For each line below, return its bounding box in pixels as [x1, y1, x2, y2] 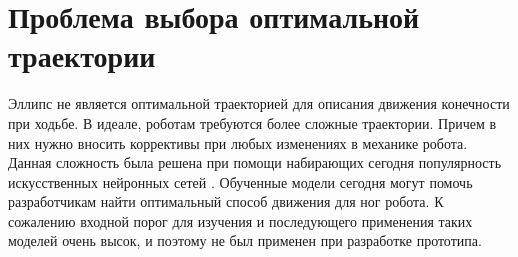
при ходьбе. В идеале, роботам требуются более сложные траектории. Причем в [8, 112, 497, 133]
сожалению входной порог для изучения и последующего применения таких [8, 210, 473, 231]
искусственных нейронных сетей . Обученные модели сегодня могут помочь [8, 171, 473, 192]
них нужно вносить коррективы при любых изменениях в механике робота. [8, 132, 468, 153]
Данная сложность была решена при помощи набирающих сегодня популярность [8, 152, 502, 173]
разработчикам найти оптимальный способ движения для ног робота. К [8, 191, 444, 212]
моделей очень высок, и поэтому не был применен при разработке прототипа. [8, 230, 482, 251]
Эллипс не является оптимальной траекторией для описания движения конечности [8, 93, 510, 114]
